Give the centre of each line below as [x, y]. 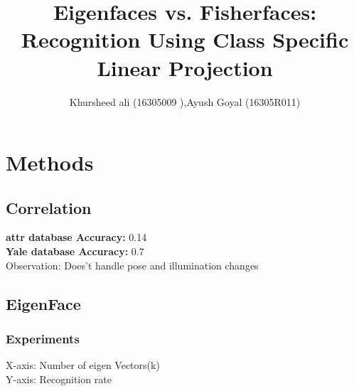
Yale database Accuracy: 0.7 [75, 251]
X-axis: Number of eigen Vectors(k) [83, 365]
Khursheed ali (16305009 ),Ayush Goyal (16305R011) [185, 101]
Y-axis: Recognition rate [59, 379]
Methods [50, 162]
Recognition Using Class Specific [185, 39]
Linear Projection [185, 67]
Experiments [43, 338]
